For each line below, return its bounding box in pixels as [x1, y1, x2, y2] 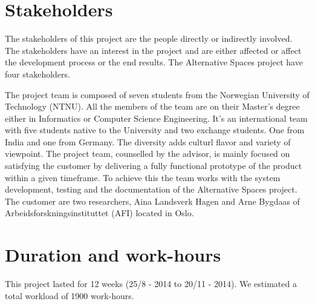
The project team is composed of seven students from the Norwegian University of [5, 88, 310, 101]
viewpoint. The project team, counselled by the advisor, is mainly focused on [5, 147, 290, 160]
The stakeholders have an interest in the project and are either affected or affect [5, 44, 302, 56]
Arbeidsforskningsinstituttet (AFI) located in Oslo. [5, 207, 194, 219]
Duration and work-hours [5, 242, 221, 267]
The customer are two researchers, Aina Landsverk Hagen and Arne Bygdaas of [5, 194, 300, 207]
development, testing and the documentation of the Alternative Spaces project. [5, 183, 297, 196]
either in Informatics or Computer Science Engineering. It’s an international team [5, 111, 308, 124]
